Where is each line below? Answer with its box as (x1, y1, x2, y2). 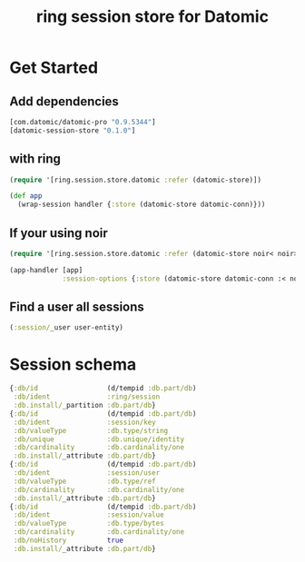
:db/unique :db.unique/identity (13, 434, 184, 444)
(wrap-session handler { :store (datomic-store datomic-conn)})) (17, 200, 266, 210)
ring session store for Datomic (35, 6, 270, 27)
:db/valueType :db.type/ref (13, 477, 156, 486)
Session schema (9, 354, 137, 374)
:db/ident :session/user (13, 468, 161, 478)
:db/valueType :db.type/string (13, 426, 169, 435)
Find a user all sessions (9, 300, 145, 315)
